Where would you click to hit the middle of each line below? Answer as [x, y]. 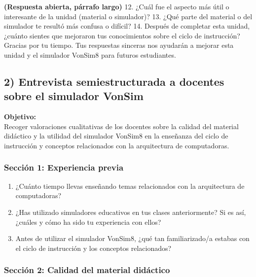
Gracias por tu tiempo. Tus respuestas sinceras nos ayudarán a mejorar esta [119, 45]
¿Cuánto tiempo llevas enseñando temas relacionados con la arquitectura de [130, 186]
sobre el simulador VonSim [74, 96]
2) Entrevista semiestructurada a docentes [114, 81]
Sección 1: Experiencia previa [64, 167]
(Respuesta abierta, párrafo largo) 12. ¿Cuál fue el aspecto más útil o [117, 6]
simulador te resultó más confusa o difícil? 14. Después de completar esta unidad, [127, 26]
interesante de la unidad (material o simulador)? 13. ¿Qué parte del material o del [128, 16]
